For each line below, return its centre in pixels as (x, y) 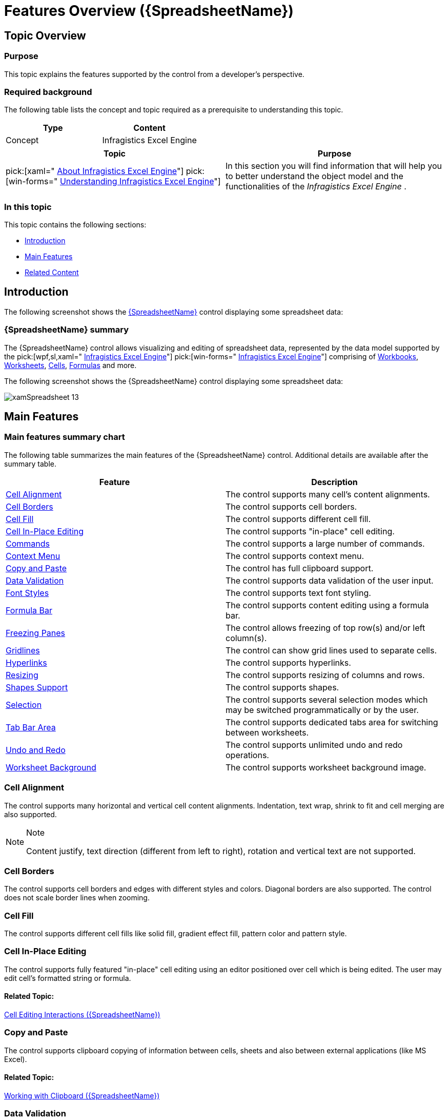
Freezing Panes (36, 633)
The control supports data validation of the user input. (330, 580)
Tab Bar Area (31, 727)
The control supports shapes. (282, 687)
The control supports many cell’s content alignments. (328, 494)
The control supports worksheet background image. (326, 767)
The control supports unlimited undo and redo (314, 745)
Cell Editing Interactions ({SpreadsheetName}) (82, 1015)
